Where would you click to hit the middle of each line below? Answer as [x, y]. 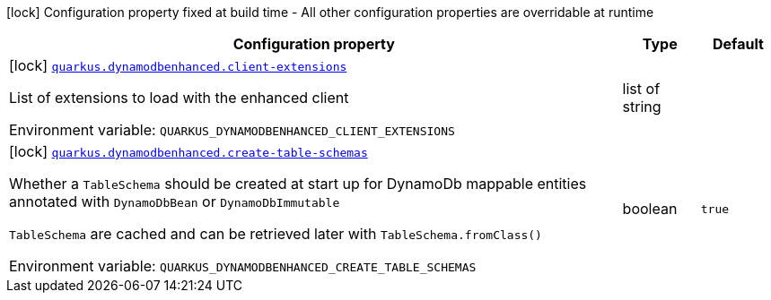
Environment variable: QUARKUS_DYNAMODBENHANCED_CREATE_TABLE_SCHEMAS [243, 266]
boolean [650, 209]
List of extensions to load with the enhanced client [179, 98]
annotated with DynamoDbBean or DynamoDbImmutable [175, 201]
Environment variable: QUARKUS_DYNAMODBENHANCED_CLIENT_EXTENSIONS [232, 130]
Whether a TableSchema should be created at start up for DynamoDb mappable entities [298, 184]
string [642, 107]
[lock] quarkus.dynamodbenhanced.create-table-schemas [188, 151]
